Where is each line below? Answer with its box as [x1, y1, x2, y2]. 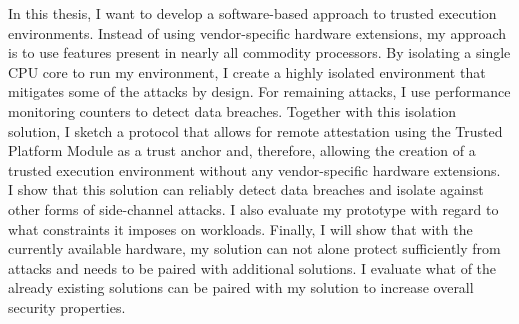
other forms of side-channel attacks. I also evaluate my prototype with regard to [8, 198, 499, 219]
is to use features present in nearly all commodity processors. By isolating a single [8, 42, 511, 63]
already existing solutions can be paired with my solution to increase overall [8, 277, 474, 298]
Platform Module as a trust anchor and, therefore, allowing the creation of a [8, 140, 476, 161]
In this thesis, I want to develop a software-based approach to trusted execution [8, 3, 497, 23]
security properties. [8, 296, 126, 317]
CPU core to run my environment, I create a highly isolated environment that [8, 61, 486, 82]
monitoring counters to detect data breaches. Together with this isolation [8, 100, 457, 121]
